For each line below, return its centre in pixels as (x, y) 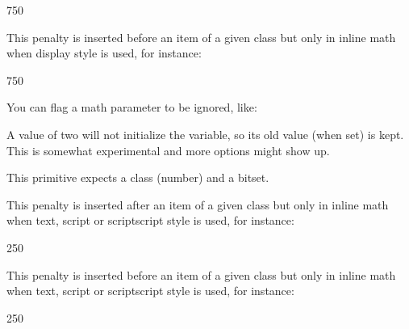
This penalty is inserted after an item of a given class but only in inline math (198, 204)
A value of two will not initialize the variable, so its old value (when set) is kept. (205, 134)
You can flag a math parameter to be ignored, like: (132, 107)
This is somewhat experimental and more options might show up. (168, 150)
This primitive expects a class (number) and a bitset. (138, 177)
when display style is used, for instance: (104, 53)
